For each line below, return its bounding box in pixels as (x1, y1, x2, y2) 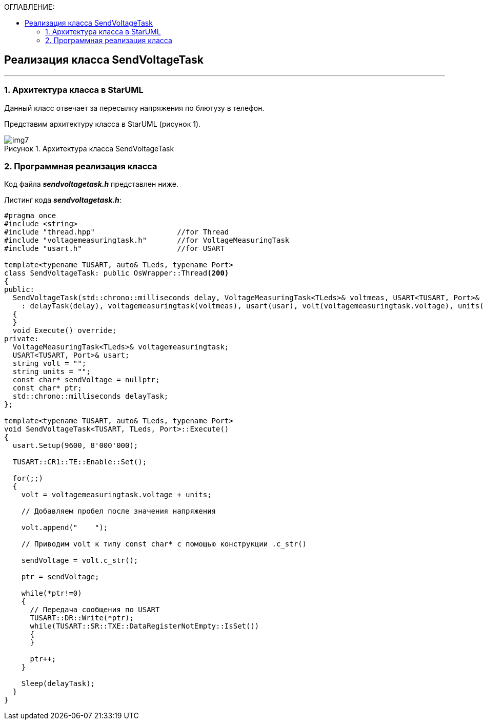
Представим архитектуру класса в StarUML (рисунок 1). (4, 119, 201, 128)
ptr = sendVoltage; (21, 573, 99, 581)
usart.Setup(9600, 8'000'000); (12, 441, 138, 450)
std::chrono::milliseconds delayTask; (12, 392, 169, 401)
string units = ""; (12, 367, 91, 376)
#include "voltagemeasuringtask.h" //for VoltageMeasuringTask (4, 236, 290, 245)
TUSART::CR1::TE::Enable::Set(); (12, 458, 147, 466)
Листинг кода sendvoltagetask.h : (4, 195, 122, 205)
